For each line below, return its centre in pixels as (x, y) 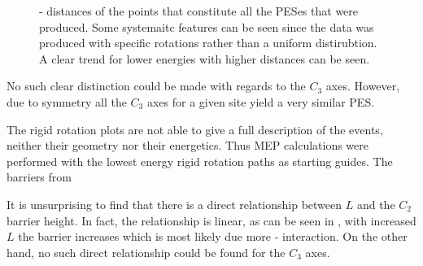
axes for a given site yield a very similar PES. (261, 101)
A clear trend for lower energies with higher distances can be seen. (205, 58)
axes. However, (363, 86)
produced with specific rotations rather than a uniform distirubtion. (208, 43)
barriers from (39, 177)
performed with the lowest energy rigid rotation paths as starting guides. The (200, 161)
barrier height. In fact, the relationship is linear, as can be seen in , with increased (211, 220)
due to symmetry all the (67, 101)
